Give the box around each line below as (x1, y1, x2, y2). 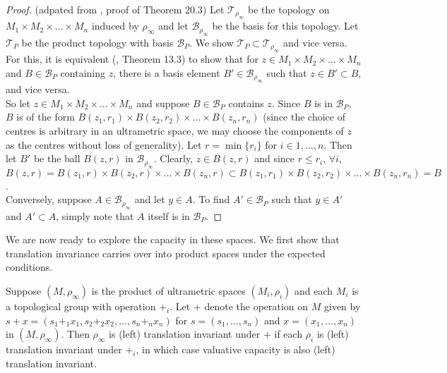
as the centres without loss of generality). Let (6, 137, 202, 152)
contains (228, 95, 264, 110)
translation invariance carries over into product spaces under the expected (6, 245, 326, 260)
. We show (189, 35, 234, 49)
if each (274, 326, 303, 341)
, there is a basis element (113, 65, 220, 80)
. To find (192, 192, 230, 207)
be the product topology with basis (21, 35, 174, 49)
